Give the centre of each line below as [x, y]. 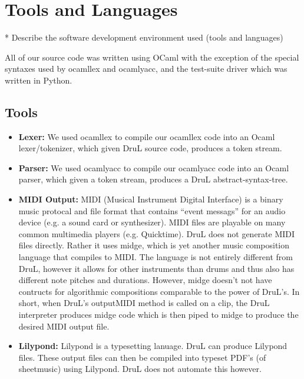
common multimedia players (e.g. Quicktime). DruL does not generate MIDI [157, 233]
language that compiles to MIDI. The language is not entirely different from [156, 257]
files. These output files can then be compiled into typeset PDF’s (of [142, 357]
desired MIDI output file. [64, 326]
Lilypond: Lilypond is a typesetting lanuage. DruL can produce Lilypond [153, 346]
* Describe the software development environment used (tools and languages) [144, 37]
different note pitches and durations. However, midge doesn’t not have [145, 280]
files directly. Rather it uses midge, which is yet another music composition [154, 245]
